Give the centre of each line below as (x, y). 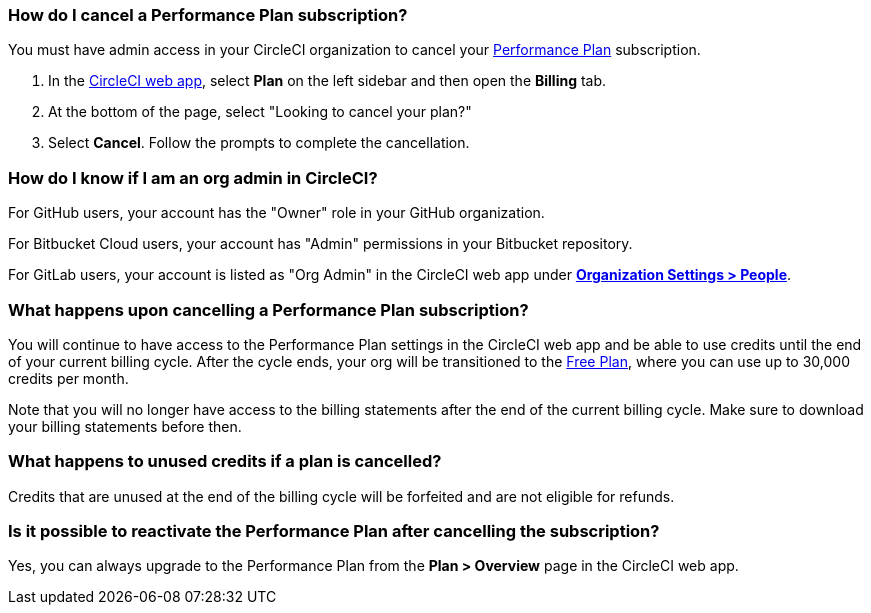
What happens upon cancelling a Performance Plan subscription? (268, 309)
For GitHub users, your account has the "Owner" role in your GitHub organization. (276, 213)
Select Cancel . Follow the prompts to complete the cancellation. (259, 143)
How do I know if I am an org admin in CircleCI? (193, 177)
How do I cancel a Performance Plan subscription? (208, 15)
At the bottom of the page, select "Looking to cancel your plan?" (260, 112)
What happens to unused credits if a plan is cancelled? (225, 461)
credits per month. (68, 378)
